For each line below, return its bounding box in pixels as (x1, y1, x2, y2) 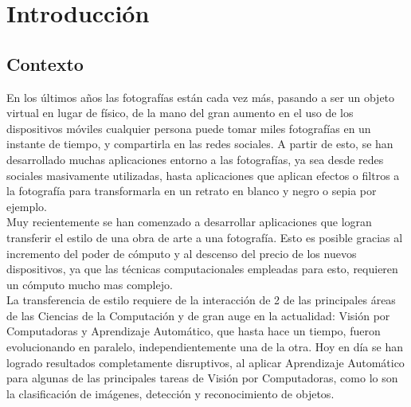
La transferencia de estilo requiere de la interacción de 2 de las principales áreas (6, 292, 396, 308)
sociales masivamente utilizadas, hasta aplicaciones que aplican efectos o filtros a (6, 166, 400, 183)
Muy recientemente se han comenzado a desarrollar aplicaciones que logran (6, 213, 372, 230)
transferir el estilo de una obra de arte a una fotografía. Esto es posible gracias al (6, 229, 403, 245)
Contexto (6, 51, 84, 76)
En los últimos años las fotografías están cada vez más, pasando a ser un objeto (6, 88, 395, 105)
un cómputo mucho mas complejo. (6, 276, 173, 292)
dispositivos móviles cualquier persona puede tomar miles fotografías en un (6, 119, 371, 136)
